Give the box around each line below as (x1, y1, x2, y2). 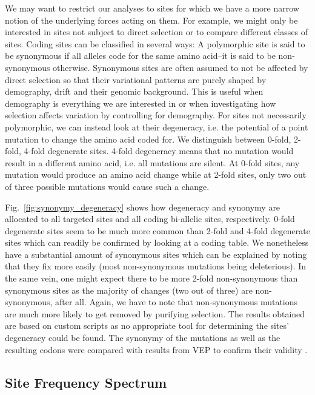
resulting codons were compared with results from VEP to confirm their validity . (5, 343, 308, 356)
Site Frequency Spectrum (5, 373, 167, 391)
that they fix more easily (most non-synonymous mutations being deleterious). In (5, 260, 307, 272)
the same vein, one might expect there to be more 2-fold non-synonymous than (5, 272, 298, 285)
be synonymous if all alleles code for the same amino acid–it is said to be (5, 49, 276, 62)
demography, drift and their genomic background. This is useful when (5, 85, 264, 98)
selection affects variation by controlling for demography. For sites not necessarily (5, 109, 307, 121)
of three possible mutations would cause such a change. (5, 180, 210, 192)
